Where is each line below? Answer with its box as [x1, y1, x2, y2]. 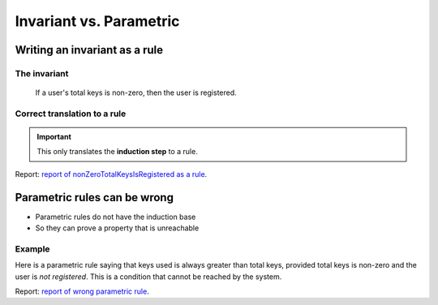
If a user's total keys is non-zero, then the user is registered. [35, 88, 237, 97]
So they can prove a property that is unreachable [35, 223, 200, 233]
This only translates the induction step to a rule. [36, 147, 198, 157]
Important [36, 132, 72, 142]
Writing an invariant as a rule [15, 43, 164, 57]
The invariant [15, 67, 69, 79]
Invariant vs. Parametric [15, 12, 180, 30]
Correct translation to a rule [15, 108, 127, 119]
